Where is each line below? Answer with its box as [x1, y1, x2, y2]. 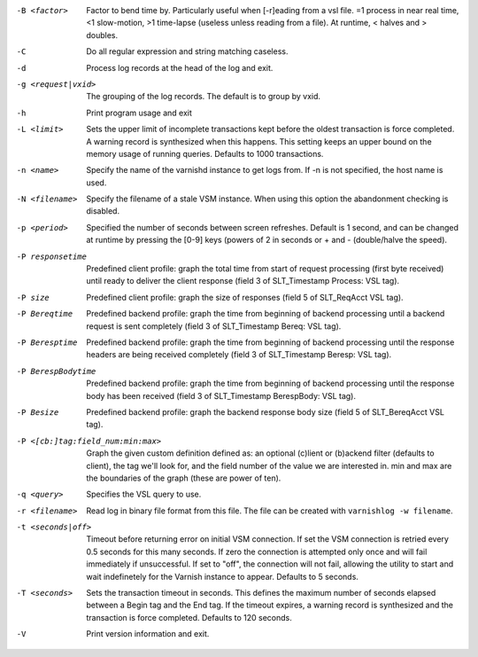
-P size [16, 293, 50, 302]
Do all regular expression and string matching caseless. [86, 46, 289, 57]
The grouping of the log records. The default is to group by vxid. [86, 91, 321, 102]
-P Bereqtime [16, 309, 73, 319]
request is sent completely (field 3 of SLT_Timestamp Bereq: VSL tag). [86, 320, 342, 332]
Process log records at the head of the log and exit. [86, 62, 274, 73]
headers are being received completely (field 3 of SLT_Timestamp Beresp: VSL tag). [86, 349, 392, 360]
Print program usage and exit [86, 107, 192, 118]
